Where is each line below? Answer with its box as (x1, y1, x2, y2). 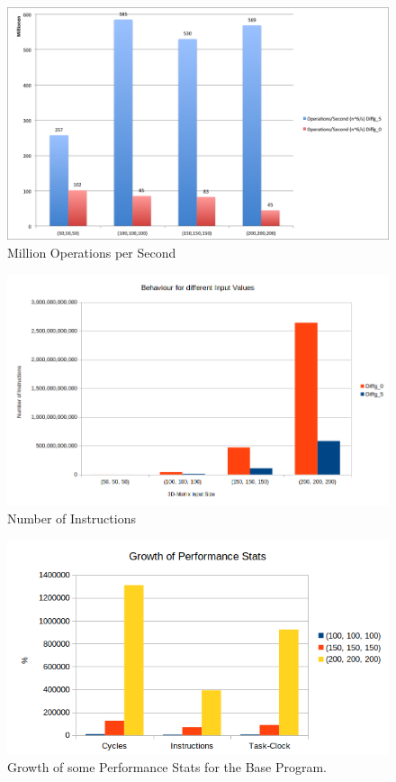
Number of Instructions (7, 508, 136, 527)
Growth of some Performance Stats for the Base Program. (7, 758, 328, 777)
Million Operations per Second (7, 242, 176, 261)
